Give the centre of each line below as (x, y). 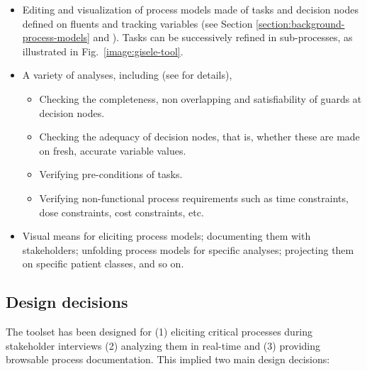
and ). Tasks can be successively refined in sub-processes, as (223, 37)
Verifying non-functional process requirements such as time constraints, (194, 198)
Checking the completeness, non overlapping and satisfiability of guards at (201, 98)
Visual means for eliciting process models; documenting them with (166, 236)
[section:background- (300, 23)
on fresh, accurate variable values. (113, 150)
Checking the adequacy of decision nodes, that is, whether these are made (199, 137)
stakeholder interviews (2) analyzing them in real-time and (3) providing (163, 345)
